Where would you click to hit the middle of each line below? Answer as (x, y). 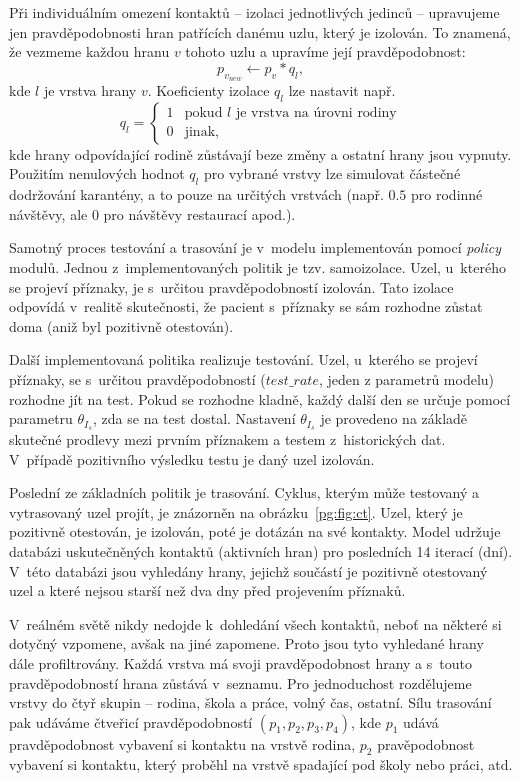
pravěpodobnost (426, 743)
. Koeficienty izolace (208, 89)
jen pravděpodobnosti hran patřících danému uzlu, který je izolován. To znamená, (260, 31)
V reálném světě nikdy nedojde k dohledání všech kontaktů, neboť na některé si (255, 623)
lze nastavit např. (342, 89)
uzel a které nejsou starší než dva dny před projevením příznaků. (207, 590)
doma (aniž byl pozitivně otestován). (121, 325)
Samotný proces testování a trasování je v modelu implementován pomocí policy (255, 247)
